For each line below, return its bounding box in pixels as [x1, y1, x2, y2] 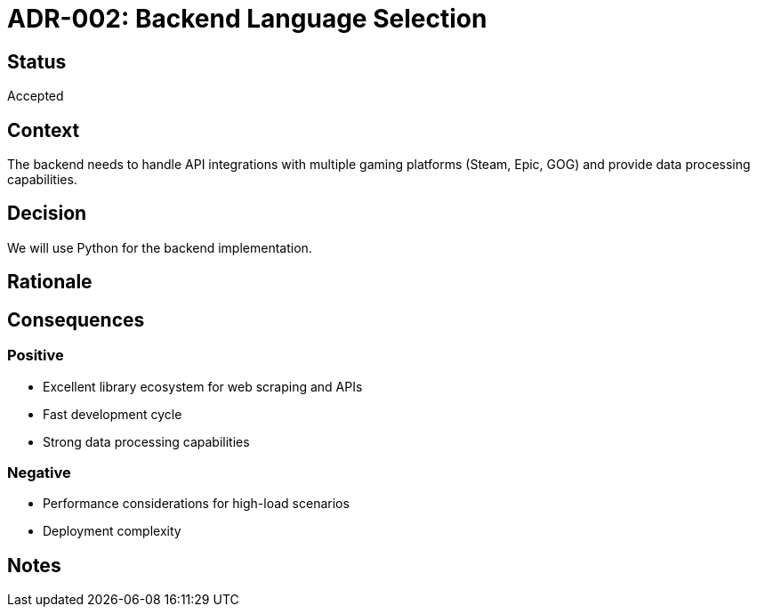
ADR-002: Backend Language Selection [7, 4, 487, 34]
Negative [7, 463, 71, 481]
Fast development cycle [43, 406, 182, 422]
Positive [7, 346, 64, 365]
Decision [7, 202, 87, 225]
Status [7, 50, 67, 73]
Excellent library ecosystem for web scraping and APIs [43, 378, 363, 394]
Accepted [7, 88, 64, 104]
